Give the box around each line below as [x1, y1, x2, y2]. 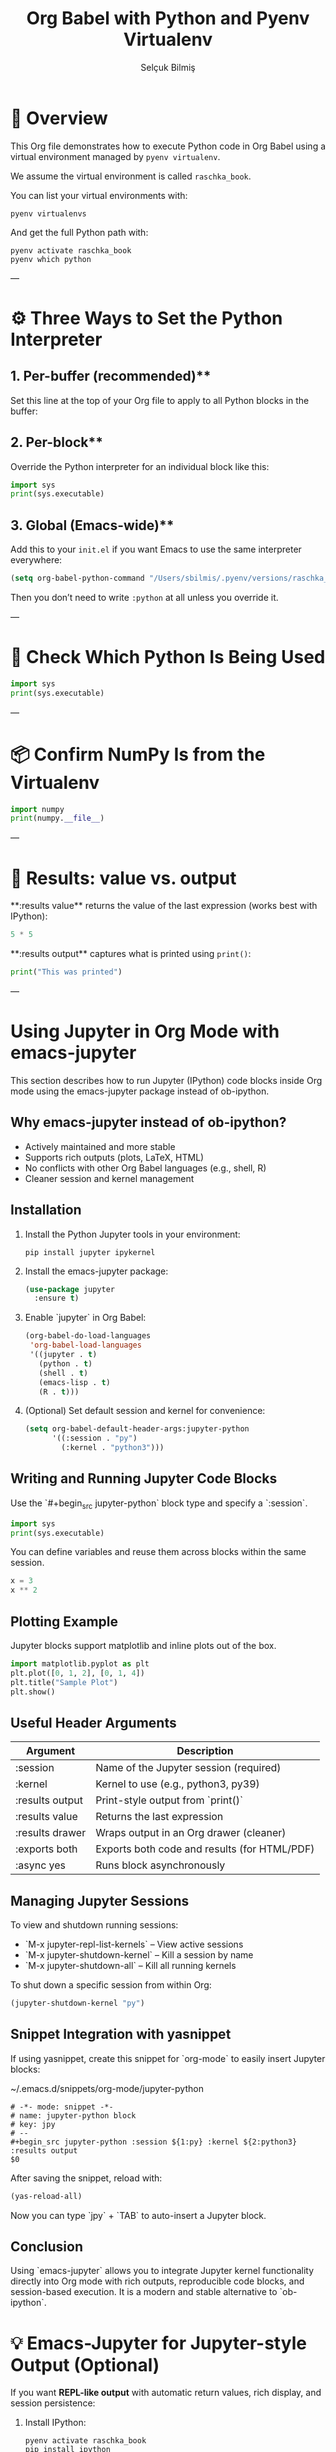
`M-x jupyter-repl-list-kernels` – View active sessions [24, 1938, 244, 1951]
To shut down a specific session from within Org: [10, 1979, 212, 1991]
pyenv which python [10, 254, 92, 264]
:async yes [15, 1858, 67, 1872]
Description [176, 1744, 234, 1758]
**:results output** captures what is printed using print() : [10, 948, 252, 960]
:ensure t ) [34, 1293, 80, 1304]
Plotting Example [10, 1613, 119, 1630]
